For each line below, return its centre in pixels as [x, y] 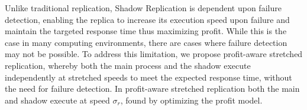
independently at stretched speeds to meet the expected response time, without [148, 77]
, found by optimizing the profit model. [191, 100]
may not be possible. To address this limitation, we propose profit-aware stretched [154, 54]
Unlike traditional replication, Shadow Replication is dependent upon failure [143, 8]
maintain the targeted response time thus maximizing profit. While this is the [146, 31]
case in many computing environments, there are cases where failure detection [146, 42]
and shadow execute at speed [57, 100]
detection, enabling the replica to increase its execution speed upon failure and [147, 19]
